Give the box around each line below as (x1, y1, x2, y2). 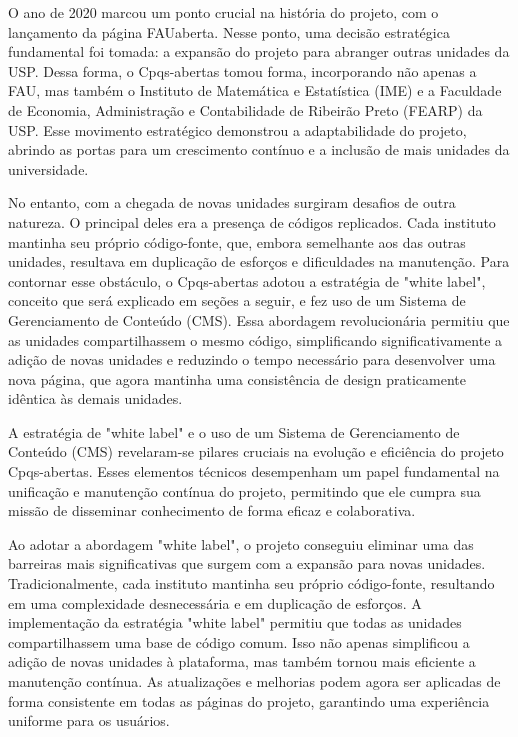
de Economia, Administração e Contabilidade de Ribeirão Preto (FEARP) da (8, 99, 483, 120)
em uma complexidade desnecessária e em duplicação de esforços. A (8, 592, 422, 613)
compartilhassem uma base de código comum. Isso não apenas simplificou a (8, 631, 470, 652)
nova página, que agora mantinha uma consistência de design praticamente (8, 368, 467, 389)
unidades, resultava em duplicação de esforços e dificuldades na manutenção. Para (8, 251, 510, 272)
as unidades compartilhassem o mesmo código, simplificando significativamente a (8, 329, 503, 350)
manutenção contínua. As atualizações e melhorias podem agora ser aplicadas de (8, 671, 501, 691)
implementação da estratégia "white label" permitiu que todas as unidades (8, 612, 462, 633)
